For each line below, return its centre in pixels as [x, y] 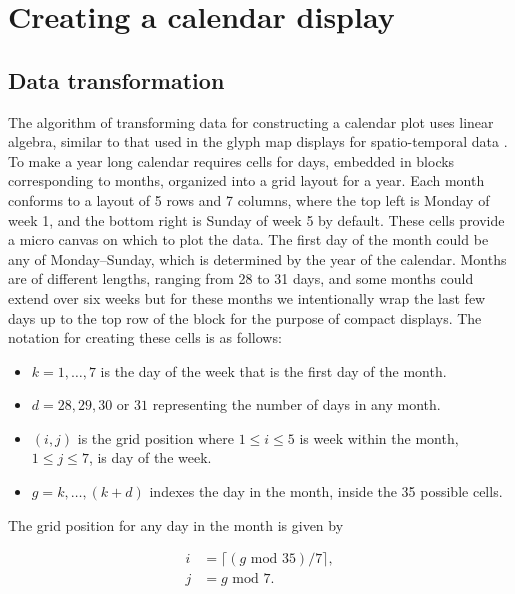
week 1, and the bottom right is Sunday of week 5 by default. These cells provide [256, 219]
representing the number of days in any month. [296, 404]
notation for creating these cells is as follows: [145, 337]
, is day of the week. [150, 457]
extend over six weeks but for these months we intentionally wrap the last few [247, 297]
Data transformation [116, 79]
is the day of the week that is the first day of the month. [273, 370]
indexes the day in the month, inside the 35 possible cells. [326, 491]
